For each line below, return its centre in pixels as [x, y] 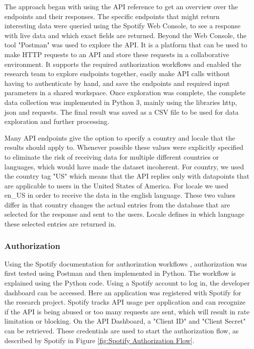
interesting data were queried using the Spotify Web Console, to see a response [123, 26]
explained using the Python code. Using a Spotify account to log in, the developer [127, 283]
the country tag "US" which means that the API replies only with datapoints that [127, 176]
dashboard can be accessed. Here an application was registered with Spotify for [123, 292]
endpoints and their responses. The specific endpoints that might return [112, 16]
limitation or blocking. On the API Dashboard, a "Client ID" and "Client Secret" [125, 321]
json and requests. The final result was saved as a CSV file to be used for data [122, 112]
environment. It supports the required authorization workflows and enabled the [123, 64]
